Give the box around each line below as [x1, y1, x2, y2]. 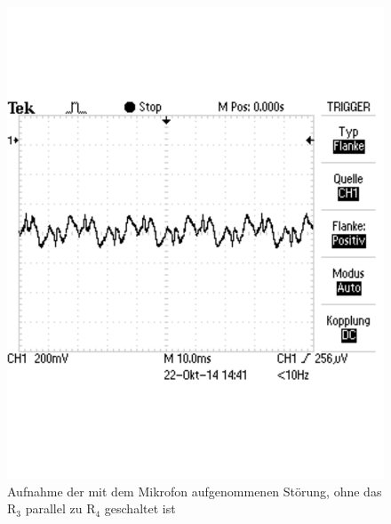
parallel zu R [25, 499, 96, 518]
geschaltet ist [104, 499, 176, 518]
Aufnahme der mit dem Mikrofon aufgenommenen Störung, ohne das [7, 481, 382, 500]
